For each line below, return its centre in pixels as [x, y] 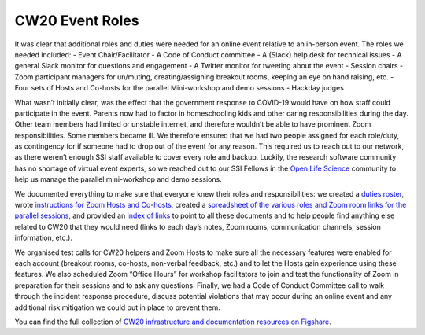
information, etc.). [43, 238]
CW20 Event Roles [77, 20]
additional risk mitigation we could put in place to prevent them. [117, 307]
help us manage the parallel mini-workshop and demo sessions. [118, 179]
